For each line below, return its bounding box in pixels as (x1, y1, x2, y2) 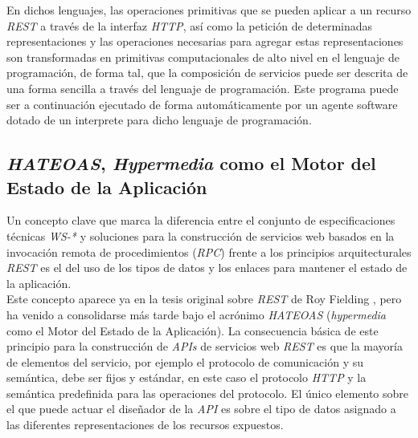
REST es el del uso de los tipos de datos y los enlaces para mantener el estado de (6, 259, 408, 276)
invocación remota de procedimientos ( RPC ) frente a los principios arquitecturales (6, 243, 412, 260)
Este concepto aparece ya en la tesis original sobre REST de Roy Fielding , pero (6, 290, 402, 307)
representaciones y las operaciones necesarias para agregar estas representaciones (6, 33, 404, 50)
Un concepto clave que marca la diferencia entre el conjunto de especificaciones (6, 212, 395, 229)
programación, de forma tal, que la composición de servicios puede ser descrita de (6, 64, 408, 81)
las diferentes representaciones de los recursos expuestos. (6, 416, 284, 433)
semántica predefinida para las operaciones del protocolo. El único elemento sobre (6, 384, 409, 401)
